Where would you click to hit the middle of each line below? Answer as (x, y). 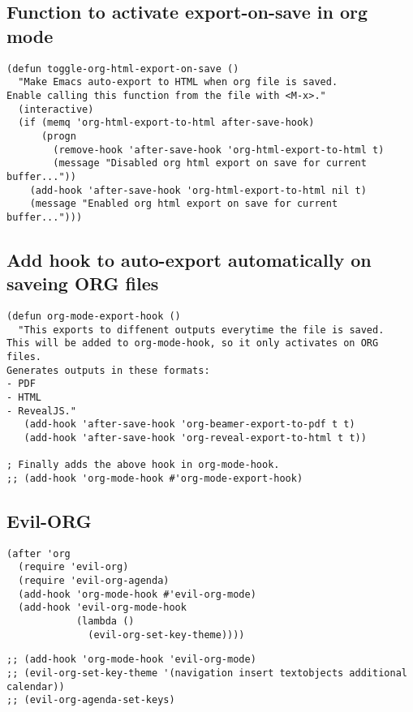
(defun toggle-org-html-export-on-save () (123, 69)
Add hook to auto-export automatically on (189, 259)
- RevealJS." (41, 411)
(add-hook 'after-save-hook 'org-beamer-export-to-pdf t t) (189, 425)
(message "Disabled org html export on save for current (210, 163)
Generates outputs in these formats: (108, 370)
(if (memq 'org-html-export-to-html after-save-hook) (166, 123)
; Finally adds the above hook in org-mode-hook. (143, 465)
